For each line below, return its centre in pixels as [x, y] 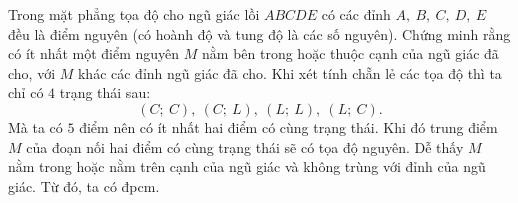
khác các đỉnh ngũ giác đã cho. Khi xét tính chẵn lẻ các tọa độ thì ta [289, 72]
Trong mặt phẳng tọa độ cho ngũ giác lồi [134, 14]
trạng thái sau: [105, 92]
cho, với [32, 72]
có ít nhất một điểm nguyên [94, 53]
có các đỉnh [356, 14]
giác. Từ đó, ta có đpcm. [84, 185]
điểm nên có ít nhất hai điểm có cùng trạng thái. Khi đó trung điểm [288, 126]
